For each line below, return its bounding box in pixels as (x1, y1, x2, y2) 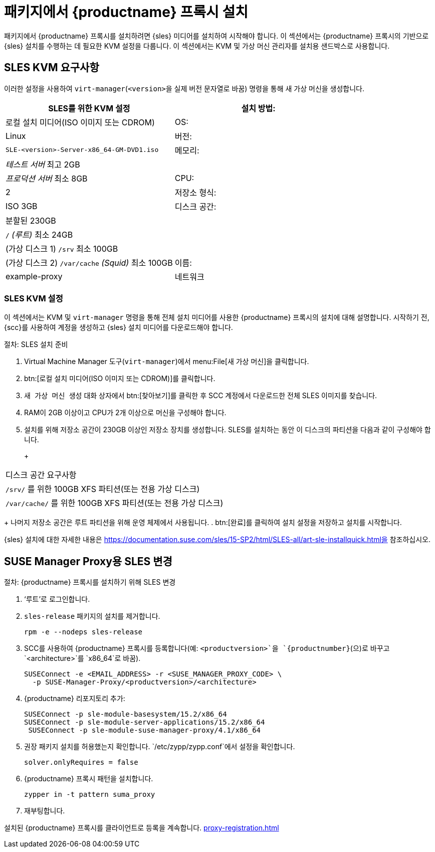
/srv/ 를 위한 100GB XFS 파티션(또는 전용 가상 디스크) (6, 484, 200, 494)
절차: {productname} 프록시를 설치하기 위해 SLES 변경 (4, 578, 176, 587)
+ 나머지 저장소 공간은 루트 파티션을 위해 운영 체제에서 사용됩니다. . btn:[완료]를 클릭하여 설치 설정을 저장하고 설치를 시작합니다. (4, 518, 402, 527)
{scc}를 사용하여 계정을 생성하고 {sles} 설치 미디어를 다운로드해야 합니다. (4, 323, 233, 332)
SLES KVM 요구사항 (4, 61, 99, 74)
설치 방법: (241, 103, 276, 113)
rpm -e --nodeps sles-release (24, 628, 143, 636)
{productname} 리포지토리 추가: (24, 694, 125, 703)
